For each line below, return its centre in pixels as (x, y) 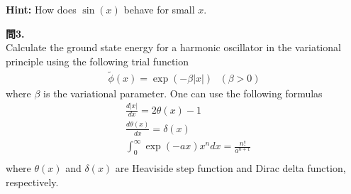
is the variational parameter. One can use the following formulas (183, 93)
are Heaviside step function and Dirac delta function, (230, 167)
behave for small (159, 9)
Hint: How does (41, 9)
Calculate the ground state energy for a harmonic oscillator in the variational (173, 47)
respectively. (32, 182)
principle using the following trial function (97, 61)
